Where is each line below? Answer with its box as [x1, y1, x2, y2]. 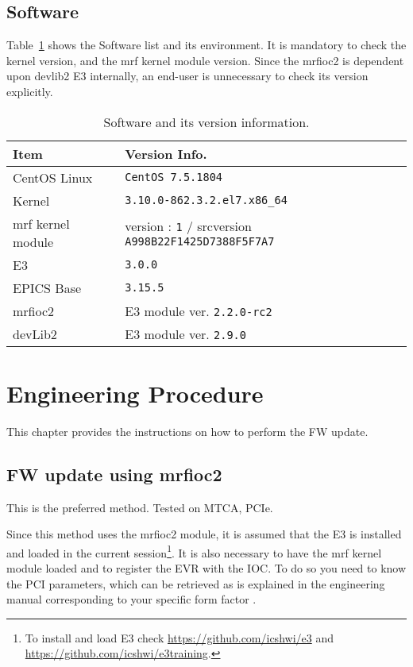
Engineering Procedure [6, 376, 264, 409]
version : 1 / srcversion [125, 217, 252, 236]
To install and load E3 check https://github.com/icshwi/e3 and [25, 629, 334, 646]
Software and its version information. [103, 112, 310, 131]
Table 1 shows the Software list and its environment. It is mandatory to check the [6, 37, 407, 53]
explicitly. [6, 83, 53, 99]
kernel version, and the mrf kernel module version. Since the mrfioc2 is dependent [6, 52, 404, 68]
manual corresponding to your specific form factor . [6, 591, 257, 607]
